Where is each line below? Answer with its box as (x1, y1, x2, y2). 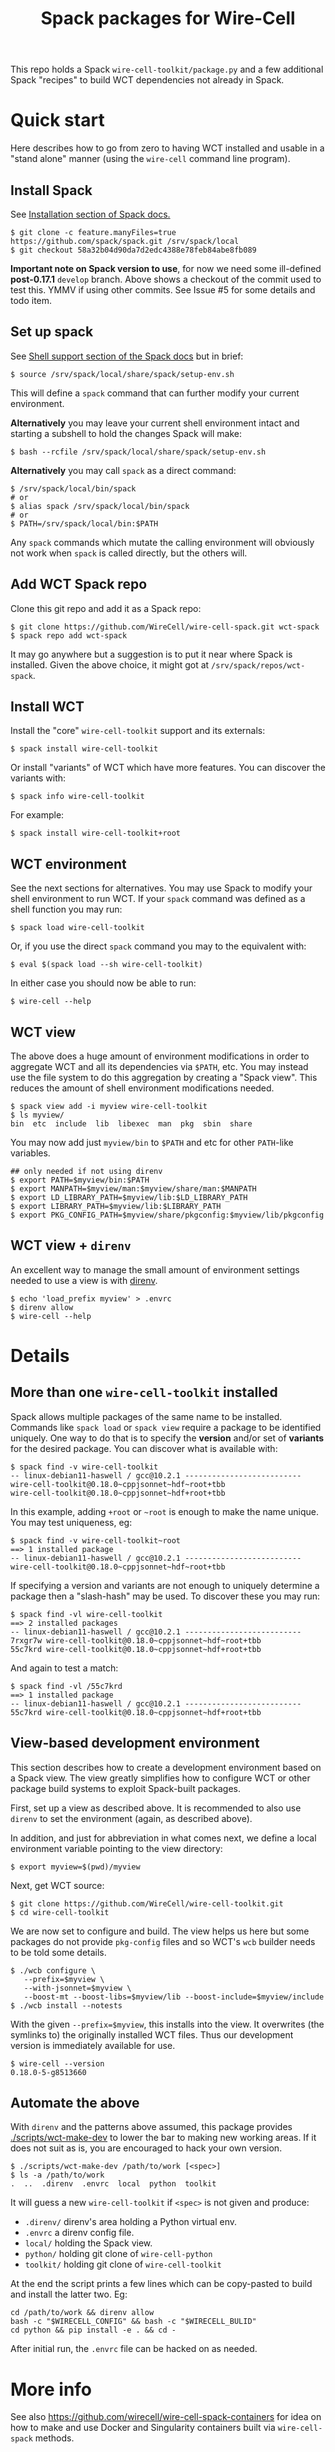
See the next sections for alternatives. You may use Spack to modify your (10, 882, 313, 894)
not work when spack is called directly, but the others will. (10, 547, 248, 559)
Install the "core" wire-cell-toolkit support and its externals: (10, 725, 266, 737)
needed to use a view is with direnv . (10, 1274, 158, 1286)
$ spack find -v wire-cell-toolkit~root (10, 1535, 182, 1546)
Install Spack (10, 182, 93, 199)
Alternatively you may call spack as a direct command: (10, 464, 237, 476)
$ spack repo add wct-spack (10, 630, 128, 641)
